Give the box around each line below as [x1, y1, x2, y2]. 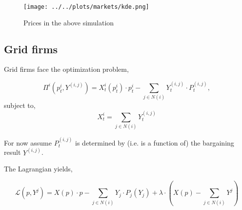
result [4, 147, 21, 157]
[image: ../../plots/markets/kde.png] [23, 3, 149, 10]
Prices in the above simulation [23, 17, 114, 27]
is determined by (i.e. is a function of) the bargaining [75, 137, 234, 147]
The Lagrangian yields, [4, 164, 73, 174]
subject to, [4, 100, 36, 110]
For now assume [4, 137, 52, 147]
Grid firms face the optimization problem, [4, 64, 129, 74]
